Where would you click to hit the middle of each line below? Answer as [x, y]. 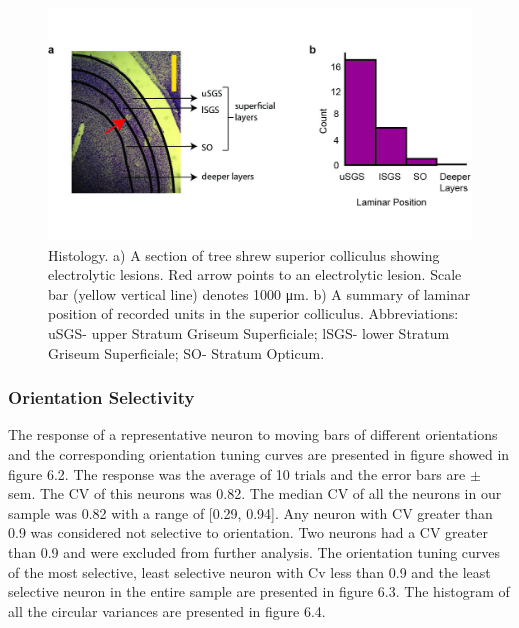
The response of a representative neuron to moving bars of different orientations [253, 434]
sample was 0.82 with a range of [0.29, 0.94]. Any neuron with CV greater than [250, 512]
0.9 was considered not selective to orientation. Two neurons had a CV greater [248, 532]
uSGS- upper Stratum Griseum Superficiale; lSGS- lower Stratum [249, 333]
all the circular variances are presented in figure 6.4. [167, 610]
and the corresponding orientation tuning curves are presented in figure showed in [259, 454]
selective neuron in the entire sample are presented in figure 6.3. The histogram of [259, 591]
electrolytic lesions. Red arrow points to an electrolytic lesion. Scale [255, 274]
